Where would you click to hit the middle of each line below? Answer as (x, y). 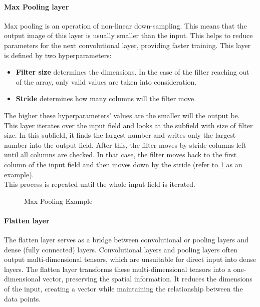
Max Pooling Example (58, 201)
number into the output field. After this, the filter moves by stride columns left (125, 144)
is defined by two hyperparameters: (58, 55)
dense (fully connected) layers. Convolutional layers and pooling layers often (121, 249)
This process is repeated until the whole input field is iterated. (100, 184)
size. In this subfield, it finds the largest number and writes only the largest (120, 135)
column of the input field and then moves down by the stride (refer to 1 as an (123, 164)
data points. (23, 298)
